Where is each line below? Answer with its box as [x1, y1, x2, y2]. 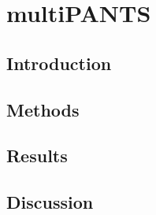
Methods [6, 97, 80, 121]
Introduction [6, 50, 112, 75]
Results [6, 143, 68, 168]
